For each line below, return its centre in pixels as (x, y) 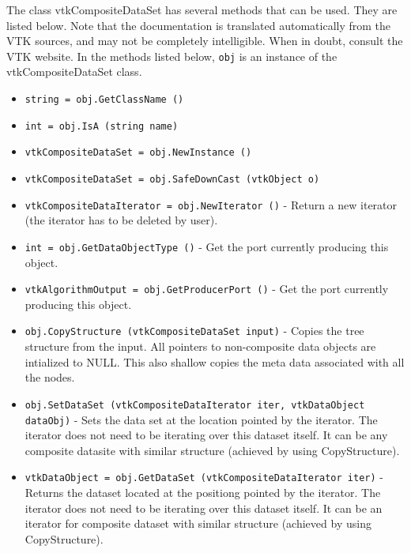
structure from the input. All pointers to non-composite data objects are (200, 346)
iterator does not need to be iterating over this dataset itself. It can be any (206, 435)
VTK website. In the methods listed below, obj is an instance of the (172, 56)
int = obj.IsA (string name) (102, 126)
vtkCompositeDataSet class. (74, 71)
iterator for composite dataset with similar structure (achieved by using (198, 523)
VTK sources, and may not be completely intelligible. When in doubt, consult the (205, 41)
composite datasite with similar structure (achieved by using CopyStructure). (212, 450)
